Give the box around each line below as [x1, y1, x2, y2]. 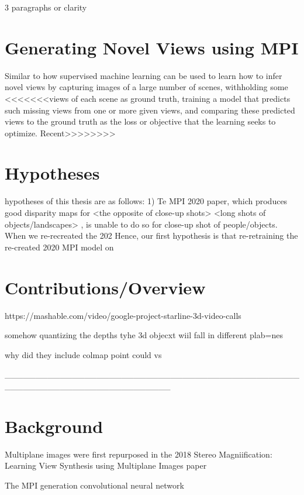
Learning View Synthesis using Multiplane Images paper [5, 459, 207, 472]
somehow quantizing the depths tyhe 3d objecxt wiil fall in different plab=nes [5, 329, 283, 341]
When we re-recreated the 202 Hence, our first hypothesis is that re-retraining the [5, 229, 298, 242]
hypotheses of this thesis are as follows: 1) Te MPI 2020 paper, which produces [5, 195, 288, 207]
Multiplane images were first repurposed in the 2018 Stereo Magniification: [5, 448, 272, 460]
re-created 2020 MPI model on [5, 240, 114, 253]
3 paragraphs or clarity [5, 1, 87, 13]
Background [5, 414, 103, 438]
